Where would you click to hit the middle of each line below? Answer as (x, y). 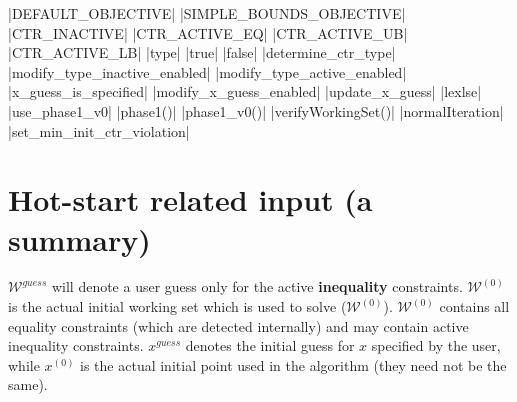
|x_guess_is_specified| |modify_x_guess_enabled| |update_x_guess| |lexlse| (245, 91)
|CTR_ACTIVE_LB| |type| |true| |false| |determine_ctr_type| (202, 52)
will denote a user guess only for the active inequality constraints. (257, 286)
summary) (79, 238)
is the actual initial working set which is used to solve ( (177, 306)
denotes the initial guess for (270, 345)
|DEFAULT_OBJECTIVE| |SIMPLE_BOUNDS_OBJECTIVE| (207, 13)
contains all (474, 306)
